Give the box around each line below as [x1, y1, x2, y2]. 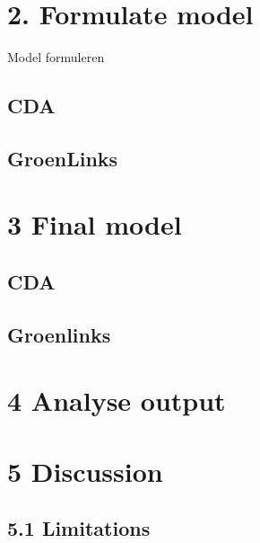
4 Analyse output [7, 382, 226, 419]
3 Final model [7, 206, 182, 243]
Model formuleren [7, 48, 105, 67]
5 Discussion [7, 452, 163, 489]
